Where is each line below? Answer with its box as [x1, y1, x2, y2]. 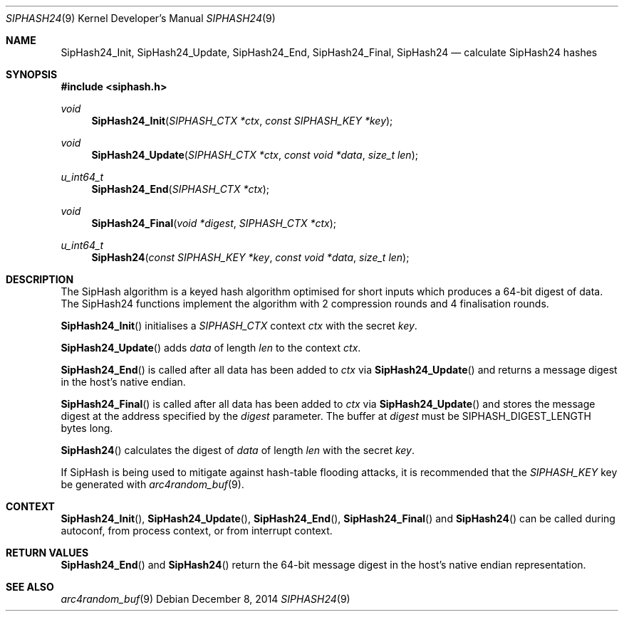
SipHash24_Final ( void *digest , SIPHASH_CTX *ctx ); [91, 217, 337, 229]
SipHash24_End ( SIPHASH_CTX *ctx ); [91, 183, 269, 195]
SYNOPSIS [6, 68, 58, 80]
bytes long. [61, 422, 113, 434]
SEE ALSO [6, 581, 54, 593]
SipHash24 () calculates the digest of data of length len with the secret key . [61, 444, 415, 456]
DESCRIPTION [6, 273, 74, 285]
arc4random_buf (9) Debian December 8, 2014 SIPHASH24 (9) [61, 593, 350, 605]
